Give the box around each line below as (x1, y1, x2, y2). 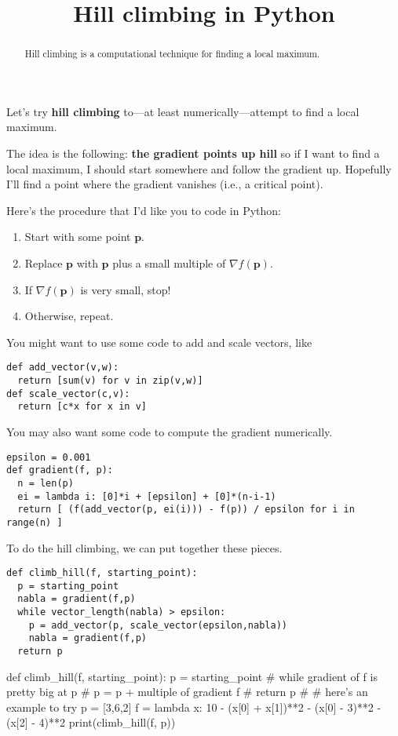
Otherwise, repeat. (24, 308, 114, 324)
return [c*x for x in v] (17, 401, 147, 413)
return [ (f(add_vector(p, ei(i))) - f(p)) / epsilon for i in (17, 504, 355, 516)
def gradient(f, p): (6, 465, 114, 476)
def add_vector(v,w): (6, 362, 119, 373)
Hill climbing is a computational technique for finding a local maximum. (24, 47, 320, 60)
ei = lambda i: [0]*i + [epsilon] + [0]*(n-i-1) (17, 490, 276, 502)
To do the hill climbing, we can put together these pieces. (6, 539, 283, 556)
